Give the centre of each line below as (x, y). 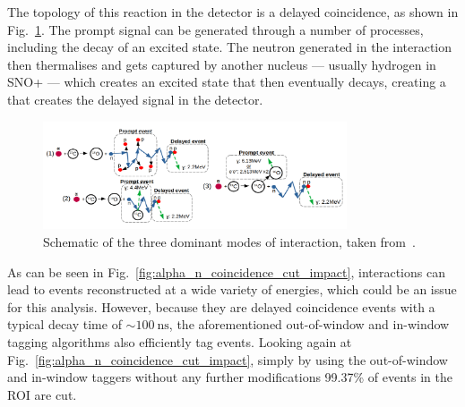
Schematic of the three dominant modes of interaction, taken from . (229, 242)
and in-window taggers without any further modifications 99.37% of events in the (230, 377)
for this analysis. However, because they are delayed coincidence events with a (221, 306)
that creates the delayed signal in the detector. (135, 99)
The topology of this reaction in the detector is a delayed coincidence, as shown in (233, 12)
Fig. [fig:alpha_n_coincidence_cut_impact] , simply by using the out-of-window (228, 359)
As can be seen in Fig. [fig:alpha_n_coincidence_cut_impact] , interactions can (226, 271)
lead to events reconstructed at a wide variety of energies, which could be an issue (232, 289)
